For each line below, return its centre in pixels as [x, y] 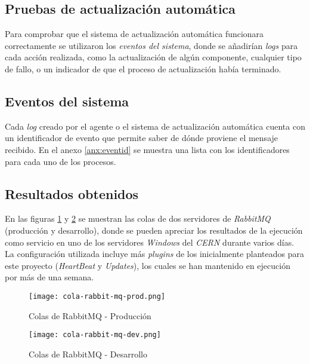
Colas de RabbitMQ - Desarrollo [88, 354]
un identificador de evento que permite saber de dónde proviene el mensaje [142, 138]
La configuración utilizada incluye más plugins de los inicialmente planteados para [155, 254]
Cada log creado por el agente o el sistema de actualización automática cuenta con [155, 126]
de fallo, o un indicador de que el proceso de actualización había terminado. [143, 68]
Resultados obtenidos [72, 193]
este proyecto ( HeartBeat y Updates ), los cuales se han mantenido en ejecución [148, 265]
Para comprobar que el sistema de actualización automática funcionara [134, 34]
